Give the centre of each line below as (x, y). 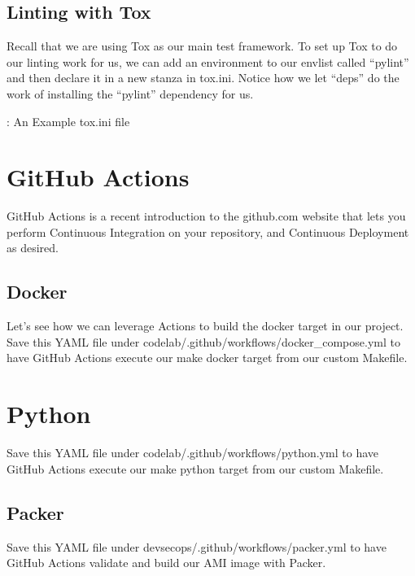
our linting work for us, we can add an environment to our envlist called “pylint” (208, 61)
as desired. (33, 248)
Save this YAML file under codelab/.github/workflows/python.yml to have (193, 453)
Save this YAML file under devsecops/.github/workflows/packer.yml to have (197, 546)
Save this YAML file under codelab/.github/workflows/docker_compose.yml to (203, 341)
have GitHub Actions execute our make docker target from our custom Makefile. (207, 358)
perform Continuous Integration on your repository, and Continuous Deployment (208, 231)
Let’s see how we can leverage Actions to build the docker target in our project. (205, 326)
